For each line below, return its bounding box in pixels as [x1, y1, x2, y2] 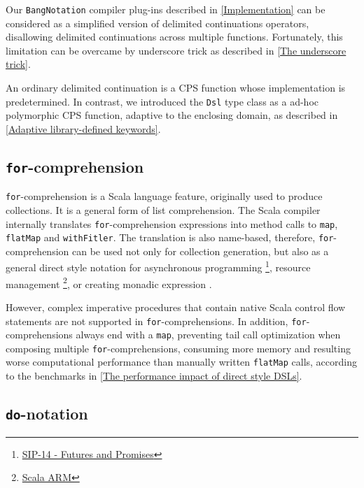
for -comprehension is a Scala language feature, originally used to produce [6, 189, 323, 203]
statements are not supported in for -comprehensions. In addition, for [6, 313, 307, 328]
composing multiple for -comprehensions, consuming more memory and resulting [6, 340, 351, 355]
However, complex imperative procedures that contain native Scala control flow [6, 299, 346, 314]
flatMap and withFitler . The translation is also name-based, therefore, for [6, 230, 334, 245]
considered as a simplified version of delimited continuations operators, [6, 15, 309, 30]
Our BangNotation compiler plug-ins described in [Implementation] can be [6, 2, 325, 16]
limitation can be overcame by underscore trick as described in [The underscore [6, 43, 346, 57]
